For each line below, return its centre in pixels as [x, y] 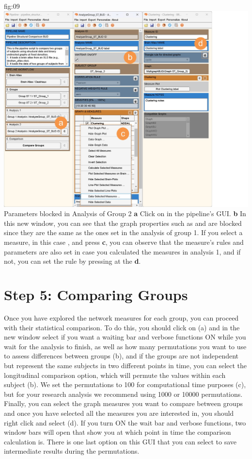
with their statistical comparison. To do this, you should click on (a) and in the [122, 327]
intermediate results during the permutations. [72, 451]
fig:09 [12, 6]
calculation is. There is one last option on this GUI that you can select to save [120, 441]
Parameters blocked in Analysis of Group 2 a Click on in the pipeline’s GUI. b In [125, 213]
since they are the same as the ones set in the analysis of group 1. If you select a [123, 232]
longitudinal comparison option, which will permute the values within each [115, 375]
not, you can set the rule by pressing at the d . [72, 261]
